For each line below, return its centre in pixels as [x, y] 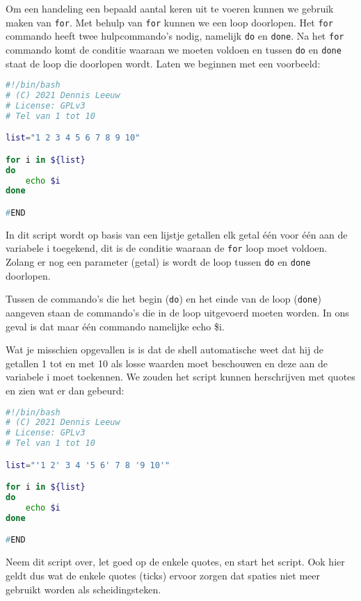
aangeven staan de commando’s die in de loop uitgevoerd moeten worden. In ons [177, 313]
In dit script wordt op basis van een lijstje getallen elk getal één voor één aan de [177, 234]
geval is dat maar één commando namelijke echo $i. [115, 326]
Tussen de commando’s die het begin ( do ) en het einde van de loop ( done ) [163, 299]
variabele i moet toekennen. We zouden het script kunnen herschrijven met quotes [180, 377]
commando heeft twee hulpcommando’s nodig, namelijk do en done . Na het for [175, 36]
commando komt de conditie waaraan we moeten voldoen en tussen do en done [174, 49]
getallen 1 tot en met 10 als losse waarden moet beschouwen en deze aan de [167, 363]
